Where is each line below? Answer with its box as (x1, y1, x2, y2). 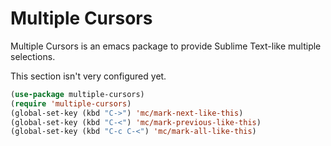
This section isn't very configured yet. (10, 70, 167, 82)
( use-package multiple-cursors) (10, 89, 145, 99)
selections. (10, 50, 56, 62)
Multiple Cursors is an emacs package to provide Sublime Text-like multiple (10, 40, 322, 52)
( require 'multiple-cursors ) (10, 98, 132, 109)
